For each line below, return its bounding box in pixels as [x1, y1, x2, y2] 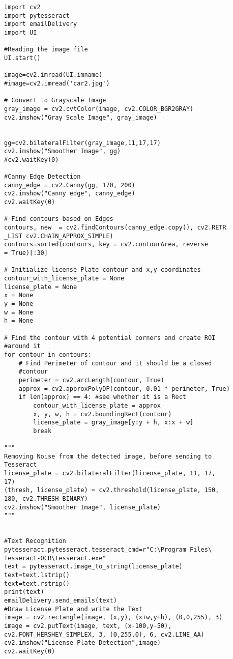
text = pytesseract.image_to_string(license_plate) [4, 563, 183, 570]
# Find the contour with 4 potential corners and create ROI [4, 334, 216, 341]
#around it [4, 342, 41, 350]
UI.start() [4, 54, 41, 62]
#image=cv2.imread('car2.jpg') [4, 79, 110, 87]
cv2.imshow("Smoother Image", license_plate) [4, 503, 161, 511]
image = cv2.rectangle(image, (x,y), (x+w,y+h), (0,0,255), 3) [4, 614, 223, 621]
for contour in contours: [4, 351, 92, 358]
